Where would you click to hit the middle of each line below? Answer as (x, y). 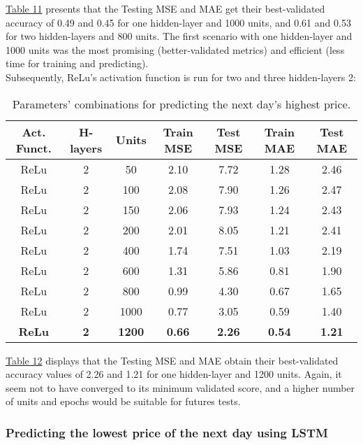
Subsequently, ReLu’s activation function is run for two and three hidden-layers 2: (181, 77)
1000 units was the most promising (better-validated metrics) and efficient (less (175, 49)
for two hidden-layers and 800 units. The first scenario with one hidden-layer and (179, 36)
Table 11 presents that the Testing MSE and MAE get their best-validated (165, 8)
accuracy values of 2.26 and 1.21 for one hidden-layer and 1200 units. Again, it (174, 374)
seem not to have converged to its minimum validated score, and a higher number (180, 387)
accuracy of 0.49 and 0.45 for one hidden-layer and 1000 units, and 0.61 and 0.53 (178, 22)
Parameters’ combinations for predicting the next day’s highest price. (181, 104)
